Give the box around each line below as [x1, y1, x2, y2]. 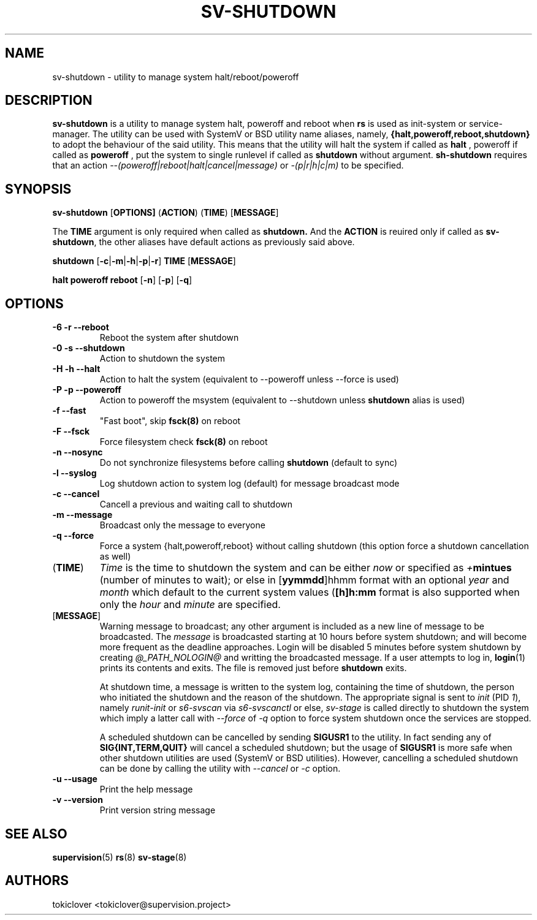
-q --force [52, 530, 94, 541]
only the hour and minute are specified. [99, 598, 281, 611]
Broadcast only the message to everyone [99, 520, 265, 531]
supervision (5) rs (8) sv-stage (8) [52, 851, 187, 862]
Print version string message [99, 805, 216, 816]
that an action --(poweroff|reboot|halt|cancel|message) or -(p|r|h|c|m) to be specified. [52, 160, 404, 171]
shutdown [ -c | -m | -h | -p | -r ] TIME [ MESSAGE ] [52, 256, 236, 267]
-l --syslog [52, 468, 97, 479]
